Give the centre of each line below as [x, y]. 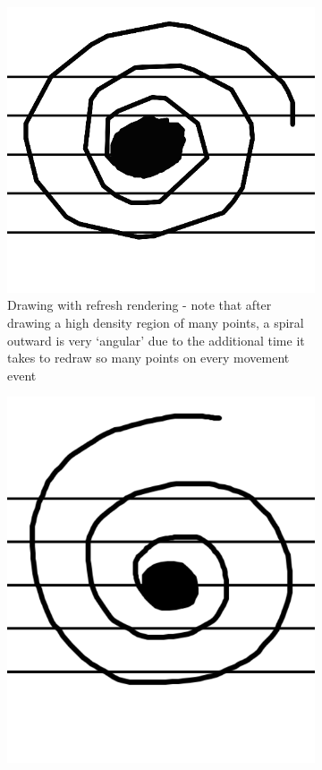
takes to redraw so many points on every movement [148, 358]
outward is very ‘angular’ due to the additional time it [156, 340]
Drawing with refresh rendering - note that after [140, 305]
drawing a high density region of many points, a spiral [156, 323]
